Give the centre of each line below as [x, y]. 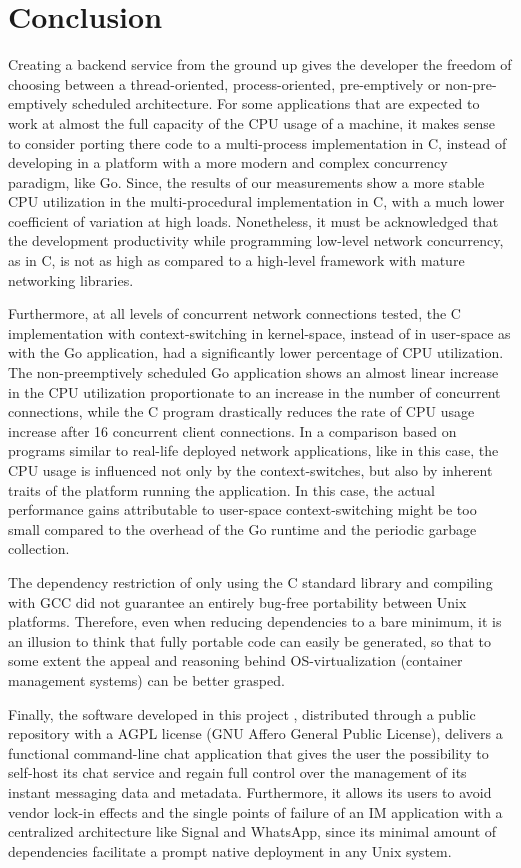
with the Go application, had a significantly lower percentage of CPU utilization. [256, 352]
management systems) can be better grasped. [146, 679]
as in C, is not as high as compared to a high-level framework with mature [236, 260]
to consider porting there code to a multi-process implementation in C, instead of [257, 142]
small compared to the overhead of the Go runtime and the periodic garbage [242, 528]
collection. [39, 548]
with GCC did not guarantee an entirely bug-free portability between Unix [237, 601]
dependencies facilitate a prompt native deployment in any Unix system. [230, 850]
